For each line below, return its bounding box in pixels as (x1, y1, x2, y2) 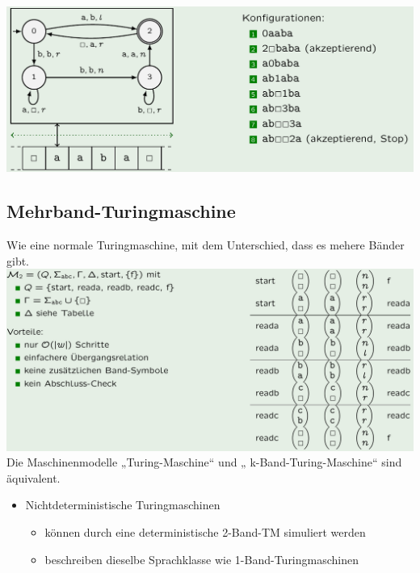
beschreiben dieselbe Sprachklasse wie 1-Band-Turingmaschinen (44, 550, 359, 567)
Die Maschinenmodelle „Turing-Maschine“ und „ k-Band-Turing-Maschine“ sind (6, 454, 402, 471)
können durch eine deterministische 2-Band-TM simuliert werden (44, 524, 366, 541)
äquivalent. (6, 469, 61, 486)
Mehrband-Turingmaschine (6, 199, 236, 224)
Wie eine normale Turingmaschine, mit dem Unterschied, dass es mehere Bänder (6, 236, 405, 253)
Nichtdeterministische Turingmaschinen (25, 496, 220, 513)
